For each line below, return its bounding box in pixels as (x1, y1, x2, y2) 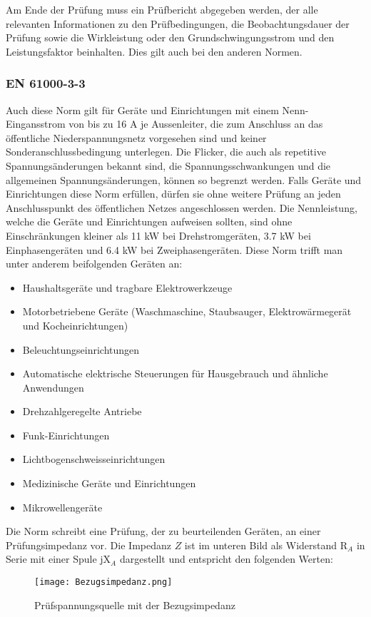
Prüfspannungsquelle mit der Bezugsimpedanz (34, 597, 235, 612)
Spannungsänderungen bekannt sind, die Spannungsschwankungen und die (6, 158, 331, 173)
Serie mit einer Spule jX (6, 551, 111, 566)
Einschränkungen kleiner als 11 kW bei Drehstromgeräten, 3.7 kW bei (6, 228, 311, 243)
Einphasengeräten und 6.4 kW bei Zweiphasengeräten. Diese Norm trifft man (6, 242, 343, 257)
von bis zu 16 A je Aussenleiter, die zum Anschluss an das (68, 116, 323, 131)
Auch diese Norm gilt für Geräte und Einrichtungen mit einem (6, 102, 279, 117)
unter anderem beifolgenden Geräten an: (6, 256, 183, 271)
